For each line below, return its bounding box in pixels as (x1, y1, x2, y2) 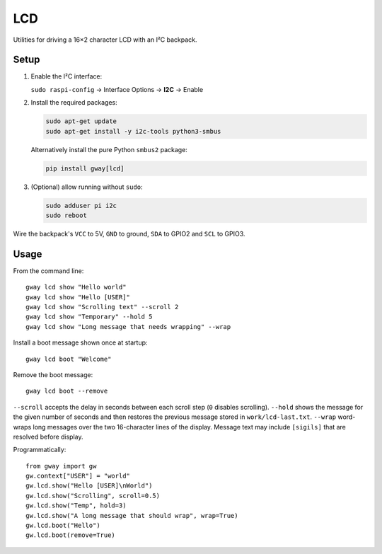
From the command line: (13, 266, 84, 275)
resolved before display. (13, 432, 84, 441)
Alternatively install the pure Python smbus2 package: (30, 145, 187, 154)
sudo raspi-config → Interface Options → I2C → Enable (30, 85, 204, 93)
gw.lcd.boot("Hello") (25, 521, 100, 530)
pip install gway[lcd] (45, 164, 125, 173)
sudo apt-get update (45, 117, 117, 125)
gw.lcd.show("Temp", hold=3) (25, 502, 127, 509)
